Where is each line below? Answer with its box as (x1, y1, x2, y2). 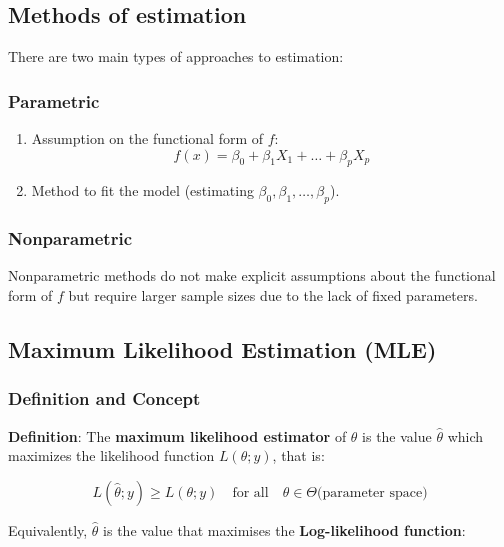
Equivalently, (8, 519, 88, 540)
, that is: (272, 445, 325, 466)
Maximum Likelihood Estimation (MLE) (8, 334, 437, 364)
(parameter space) (317, 485, 428, 500)
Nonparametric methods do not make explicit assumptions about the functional (8, 265, 496, 286)
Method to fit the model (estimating (31, 180, 254, 201)
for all (232, 485, 269, 500)
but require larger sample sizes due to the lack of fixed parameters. (68, 285, 478, 306)
